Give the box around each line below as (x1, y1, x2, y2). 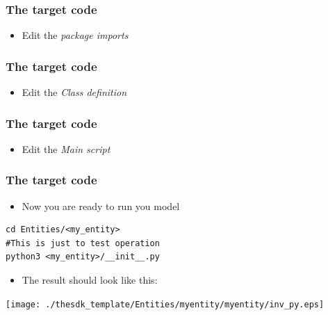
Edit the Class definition (22, 85, 127, 99)
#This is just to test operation (6, 238, 160, 248)
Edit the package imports (22, 28, 129, 42)
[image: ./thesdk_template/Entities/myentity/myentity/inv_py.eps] (6, 299, 325, 309)
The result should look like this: (22, 273, 158, 287)
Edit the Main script (22, 141, 110, 156)
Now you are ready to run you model (22, 198, 180, 213)
